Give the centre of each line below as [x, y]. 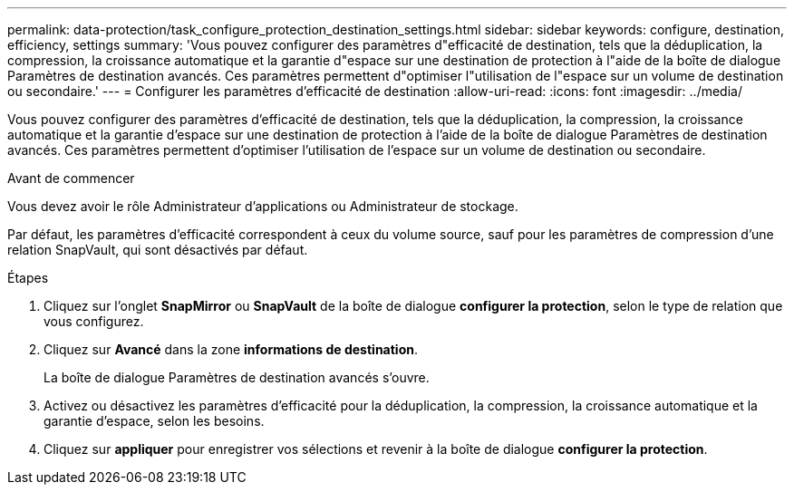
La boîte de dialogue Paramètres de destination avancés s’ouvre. [237, 377]
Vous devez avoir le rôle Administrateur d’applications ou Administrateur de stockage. [263, 206]
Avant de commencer [71, 178]
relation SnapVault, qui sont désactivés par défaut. [158, 250]
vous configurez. [94, 321]
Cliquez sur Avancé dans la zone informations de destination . [231, 349]
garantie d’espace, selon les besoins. [154, 421]
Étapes [28, 278]
